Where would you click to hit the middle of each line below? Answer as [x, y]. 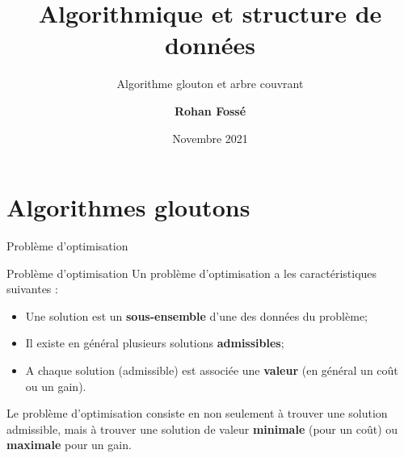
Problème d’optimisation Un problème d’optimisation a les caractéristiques [192, 273]
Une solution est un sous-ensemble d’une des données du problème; [196, 315]
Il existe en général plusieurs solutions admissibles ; [155, 343]
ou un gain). [56, 386]
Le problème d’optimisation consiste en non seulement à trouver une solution [197, 413]
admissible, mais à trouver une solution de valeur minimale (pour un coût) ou [202, 429]
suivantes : [32, 289]
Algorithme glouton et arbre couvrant [210, 84]
